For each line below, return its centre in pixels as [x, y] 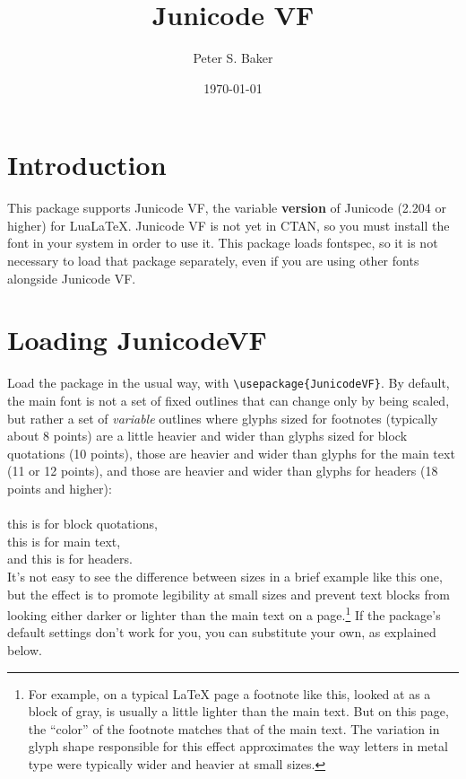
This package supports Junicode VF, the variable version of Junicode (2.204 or [227, 208]
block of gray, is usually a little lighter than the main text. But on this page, [238, 711]
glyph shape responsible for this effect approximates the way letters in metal [238, 746]
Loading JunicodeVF [137, 340]
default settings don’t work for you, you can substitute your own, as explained [222, 632]
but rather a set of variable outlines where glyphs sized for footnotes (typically [223, 418]
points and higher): [60, 488]
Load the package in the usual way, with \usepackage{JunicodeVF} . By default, [229, 383]
